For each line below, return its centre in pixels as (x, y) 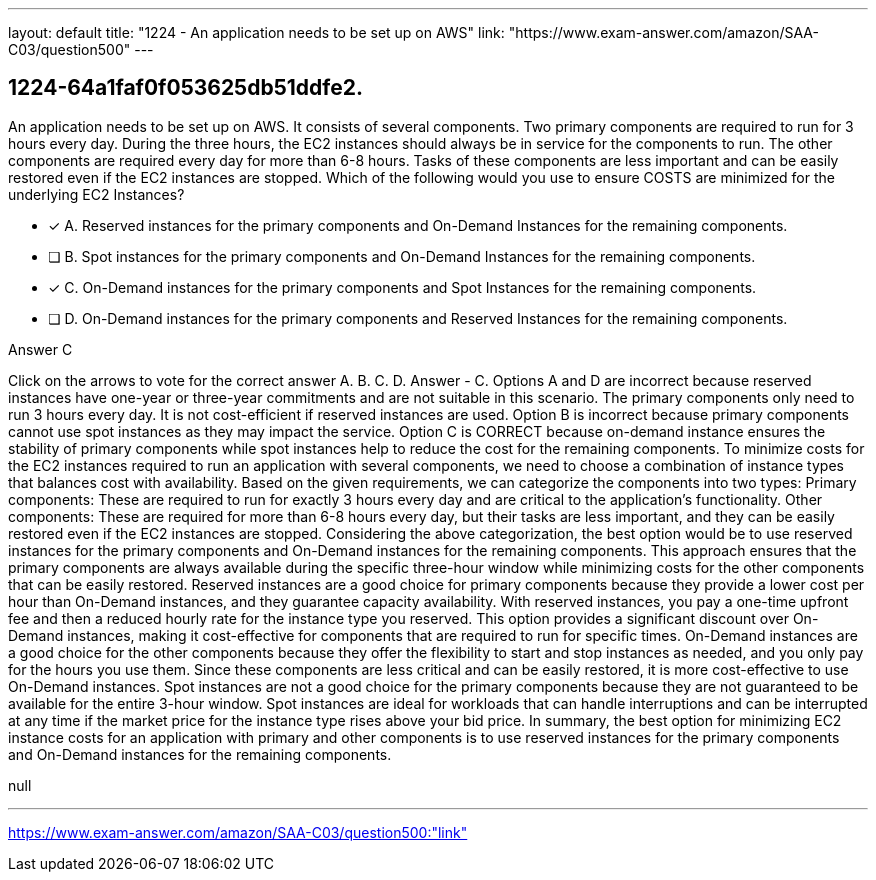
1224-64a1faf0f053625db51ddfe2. (185, 88)
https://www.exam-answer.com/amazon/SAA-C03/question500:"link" (238, 832)
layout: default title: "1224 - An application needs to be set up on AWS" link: (256, 32)
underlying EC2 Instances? (96, 194)
